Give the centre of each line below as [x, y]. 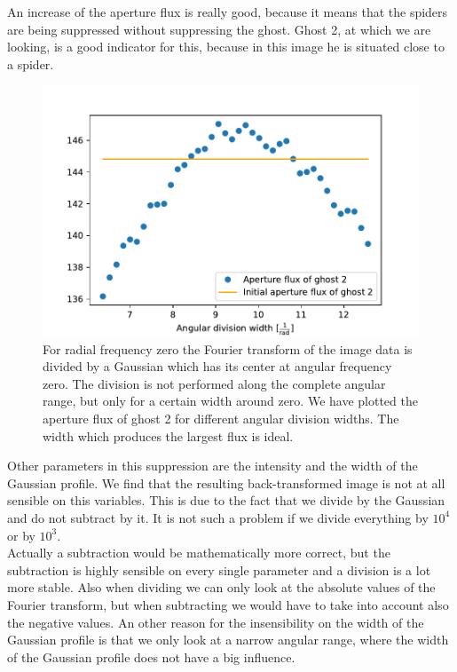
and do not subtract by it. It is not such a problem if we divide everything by [218, 517]
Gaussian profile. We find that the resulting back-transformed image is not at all [226, 482]
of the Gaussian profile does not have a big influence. [151, 656]
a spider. [31, 63]
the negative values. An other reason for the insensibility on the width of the [216, 622]
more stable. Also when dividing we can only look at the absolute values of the [221, 587]
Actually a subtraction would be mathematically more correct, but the [199, 553]
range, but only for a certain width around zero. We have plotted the [230, 401]
